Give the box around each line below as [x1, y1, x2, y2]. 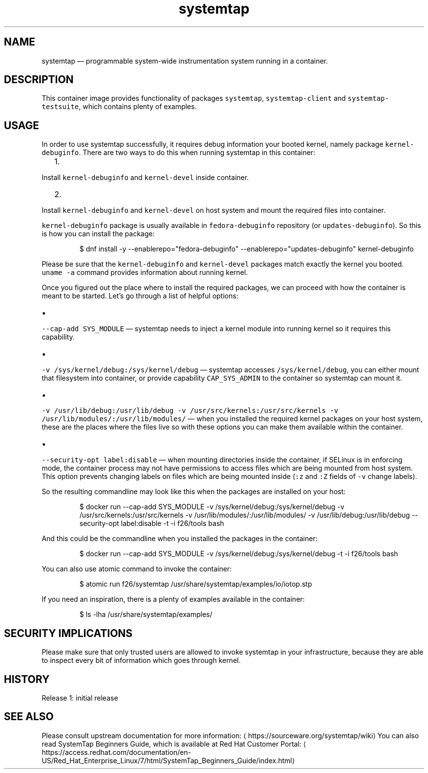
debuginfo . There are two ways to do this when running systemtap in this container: [42, 148, 316, 157]
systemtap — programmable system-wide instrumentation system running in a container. [42, 56, 328, 65]
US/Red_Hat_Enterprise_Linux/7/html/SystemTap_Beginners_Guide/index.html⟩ [42, 756, 295, 765]
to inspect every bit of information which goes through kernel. [42, 656, 241, 665]
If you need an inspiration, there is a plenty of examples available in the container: [42, 595, 305, 604]
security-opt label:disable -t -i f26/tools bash [79, 519, 224, 528]
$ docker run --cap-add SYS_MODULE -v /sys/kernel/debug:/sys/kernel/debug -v [79, 502, 344, 511]
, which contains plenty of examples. [79, 102, 197, 111]
